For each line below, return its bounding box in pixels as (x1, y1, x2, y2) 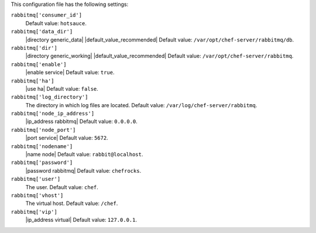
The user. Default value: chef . (25, 183, 99, 190)
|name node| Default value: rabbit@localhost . (25, 151, 143, 158)
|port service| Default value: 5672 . (25, 135, 108, 142)
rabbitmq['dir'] (11, 44, 58, 51)
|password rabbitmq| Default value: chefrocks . (25, 167, 142, 174)
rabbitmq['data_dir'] (11, 28, 73, 35)
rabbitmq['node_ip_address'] (11, 110, 95, 117)
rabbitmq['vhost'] (11, 192, 64, 198)
